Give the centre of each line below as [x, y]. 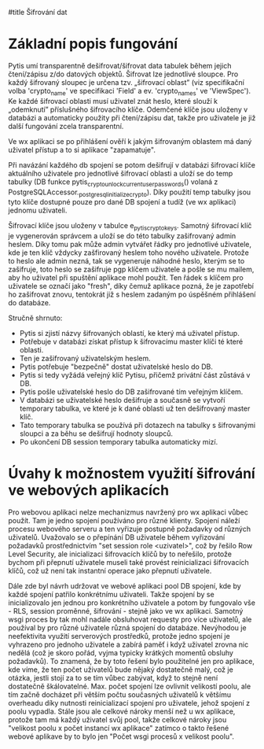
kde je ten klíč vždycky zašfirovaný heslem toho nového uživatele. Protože [128, 253]
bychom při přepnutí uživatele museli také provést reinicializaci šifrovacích [128, 563]
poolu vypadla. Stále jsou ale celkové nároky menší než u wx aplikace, [122, 711]
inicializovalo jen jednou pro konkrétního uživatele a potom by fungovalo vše [132, 603]
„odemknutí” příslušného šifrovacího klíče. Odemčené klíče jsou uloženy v [128, 109]
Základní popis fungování [93, 44]
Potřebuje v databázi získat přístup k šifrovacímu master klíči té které [131, 341]
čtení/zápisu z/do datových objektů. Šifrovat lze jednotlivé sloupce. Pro [123, 74]
